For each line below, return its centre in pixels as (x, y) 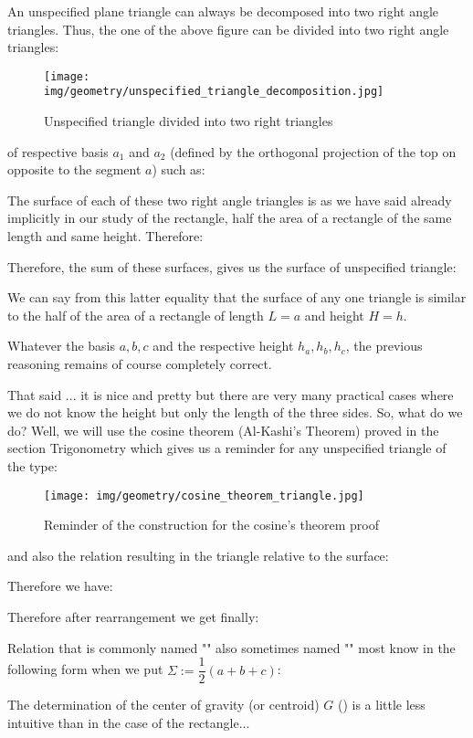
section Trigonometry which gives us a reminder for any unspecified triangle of (227, 448)
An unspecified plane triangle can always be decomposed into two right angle (223, 11)
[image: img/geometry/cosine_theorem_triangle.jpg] (204, 496)
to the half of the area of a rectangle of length (136, 315)
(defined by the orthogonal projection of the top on (313, 151)
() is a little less (381, 705)
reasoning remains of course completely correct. (140, 364)
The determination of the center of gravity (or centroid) (163, 705)
